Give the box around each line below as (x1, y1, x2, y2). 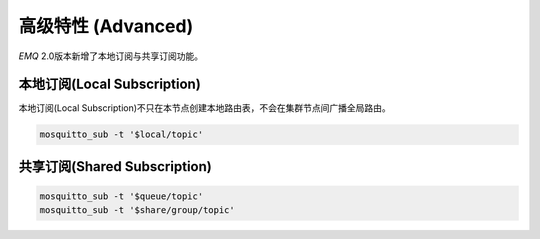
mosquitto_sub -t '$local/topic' (39, 129, 204, 140)
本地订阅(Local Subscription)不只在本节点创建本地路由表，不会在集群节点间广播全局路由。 (18, 102, 392, 114)
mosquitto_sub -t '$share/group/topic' (39, 205, 235, 216)
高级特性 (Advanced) (18, 15, 194, 37)
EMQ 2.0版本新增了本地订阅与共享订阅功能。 (18, 50, 204, 62)
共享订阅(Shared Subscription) (18, 158, 212, 175)
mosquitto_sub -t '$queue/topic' (39, 191, 204, 202)
